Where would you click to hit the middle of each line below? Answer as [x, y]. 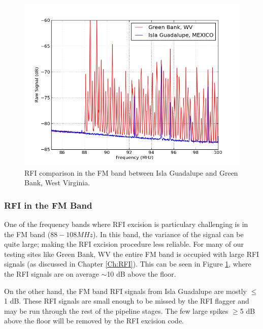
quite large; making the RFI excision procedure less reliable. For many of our [124, 244]
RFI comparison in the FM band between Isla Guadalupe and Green [131, 172]
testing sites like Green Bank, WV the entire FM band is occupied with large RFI [132, 254]
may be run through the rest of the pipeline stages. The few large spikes [116, 310]
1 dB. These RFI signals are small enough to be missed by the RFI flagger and [127, 301]
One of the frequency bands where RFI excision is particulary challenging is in [126, 224]
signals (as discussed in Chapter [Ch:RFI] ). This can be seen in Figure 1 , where [128, 264]
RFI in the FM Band [48, 205]
